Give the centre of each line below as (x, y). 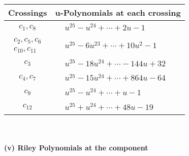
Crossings (28, 12)
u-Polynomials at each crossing (118, 12)
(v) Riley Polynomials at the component (76, 148)
